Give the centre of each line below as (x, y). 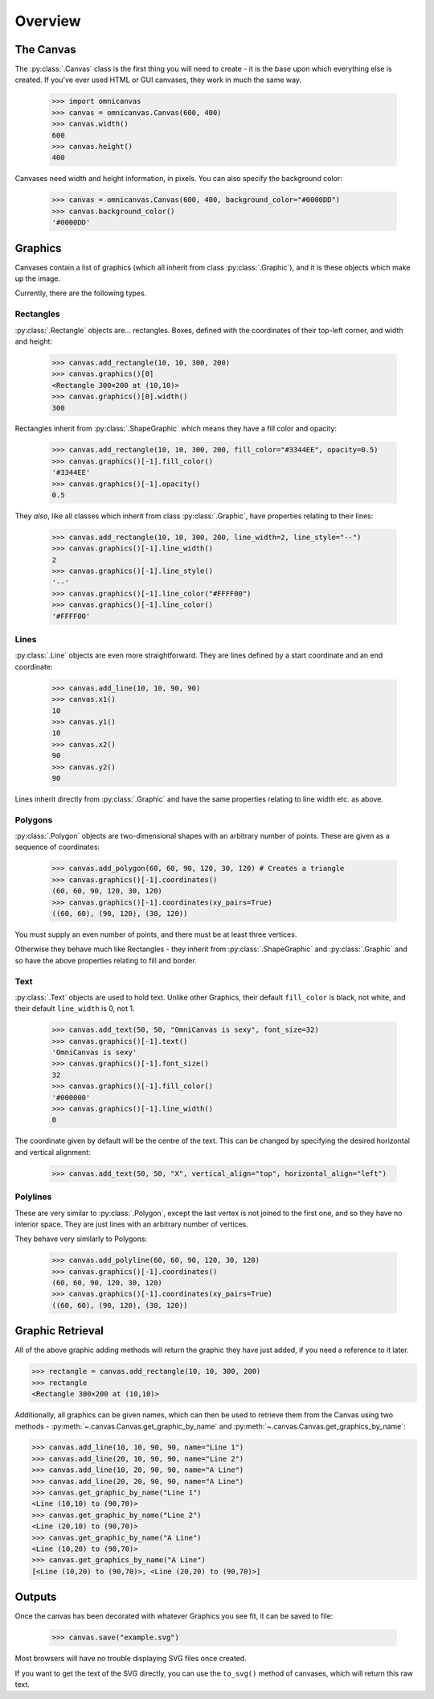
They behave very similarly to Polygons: (81, 1239)
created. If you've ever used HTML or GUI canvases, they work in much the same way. (158, 80)
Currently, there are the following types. (81, 293)
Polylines (33, 1197)
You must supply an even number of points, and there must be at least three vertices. (156, 934)
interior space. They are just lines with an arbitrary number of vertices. (131, 1224)
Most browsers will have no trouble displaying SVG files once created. (131, 1659)
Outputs (36, 1597)
